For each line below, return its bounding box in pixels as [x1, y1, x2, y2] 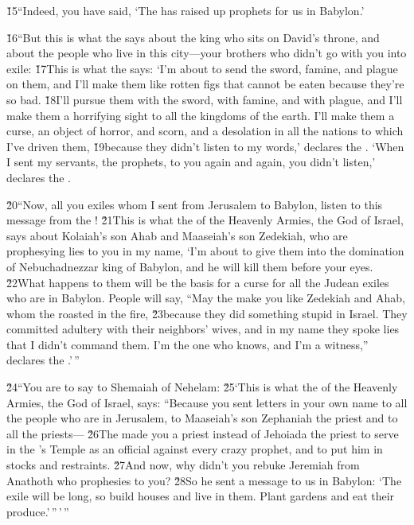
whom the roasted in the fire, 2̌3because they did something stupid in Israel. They [6, 305, 408, 321]
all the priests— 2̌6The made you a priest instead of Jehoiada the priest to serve [6, 425, 399, 441]
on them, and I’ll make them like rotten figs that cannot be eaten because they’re [6, 76, 404, 92]
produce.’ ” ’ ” [6, 503, 69, 519]
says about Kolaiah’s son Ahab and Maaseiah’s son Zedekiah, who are [6, 227, 348, 243]
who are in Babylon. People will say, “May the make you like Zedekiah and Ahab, [6, 290, 406, 306]
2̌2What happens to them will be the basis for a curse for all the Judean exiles [6, 274, 389, 290]
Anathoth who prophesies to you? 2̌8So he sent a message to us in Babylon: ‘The [6, 472, 402, 488]
